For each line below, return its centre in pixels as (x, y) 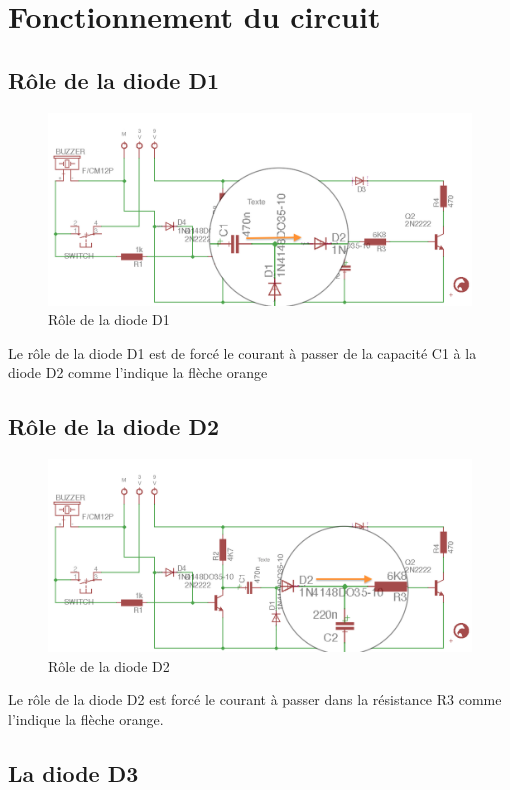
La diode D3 (73, 772)
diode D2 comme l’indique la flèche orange (138, 372)
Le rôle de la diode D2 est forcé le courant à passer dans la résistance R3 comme (255, 699)
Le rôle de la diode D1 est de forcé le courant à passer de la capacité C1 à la (242, 352)
